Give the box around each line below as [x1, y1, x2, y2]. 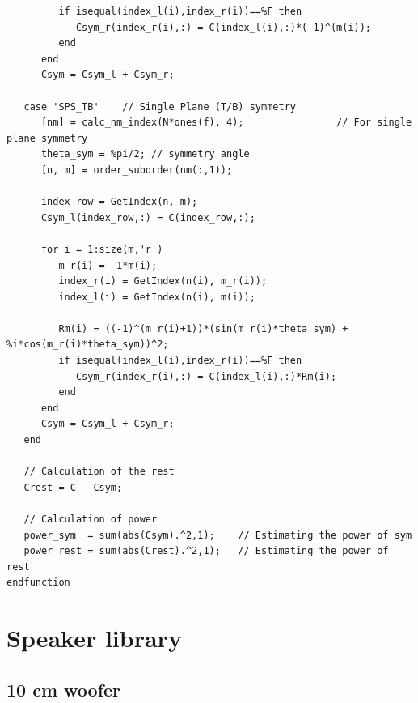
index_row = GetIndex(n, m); [40, 196, 198, 208]
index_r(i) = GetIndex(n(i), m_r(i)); [58, 275, 268, 288]
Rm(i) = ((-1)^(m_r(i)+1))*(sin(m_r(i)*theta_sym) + [58, 322, 348, 334]
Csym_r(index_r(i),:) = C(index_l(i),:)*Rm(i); [75, 370, 337, 382]
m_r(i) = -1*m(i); [58, 259, 158, 271]
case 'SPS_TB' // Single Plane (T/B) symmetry [23, 100, 296, 113]
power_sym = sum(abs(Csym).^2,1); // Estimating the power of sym [23, 529, 412, 541]
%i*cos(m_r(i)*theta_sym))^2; [6, 339, 169, 351]
